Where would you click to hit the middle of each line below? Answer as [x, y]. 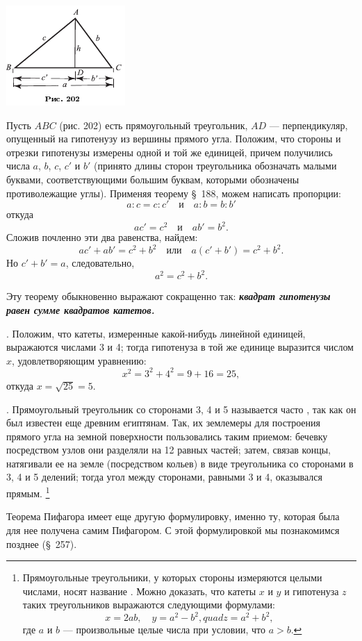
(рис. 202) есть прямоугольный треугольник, [154, 125]
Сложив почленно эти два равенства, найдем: [102, 237]
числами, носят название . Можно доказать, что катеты [139, 591]
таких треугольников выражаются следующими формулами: [149, 605]
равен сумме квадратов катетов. [81, 310]
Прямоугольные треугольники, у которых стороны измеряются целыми [172, 577]
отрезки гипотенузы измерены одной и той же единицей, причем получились [170, 152]
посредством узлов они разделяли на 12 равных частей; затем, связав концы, [168, 450]
